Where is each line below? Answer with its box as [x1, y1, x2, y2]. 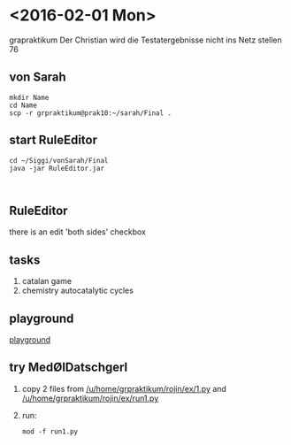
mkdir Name [9, 93, 50, 102]
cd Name [9, 101, 38, 110]
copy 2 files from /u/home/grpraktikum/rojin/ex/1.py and [21, 383, 227, 394]
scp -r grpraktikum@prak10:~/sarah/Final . [9, 108, 172, 118]
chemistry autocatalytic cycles [21, 285, 134, 296]
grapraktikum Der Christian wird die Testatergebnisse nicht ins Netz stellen [9, 35, 283, 45]
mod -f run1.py [21, 426, 79, 436]
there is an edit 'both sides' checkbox [9, 226, 147, 237]
